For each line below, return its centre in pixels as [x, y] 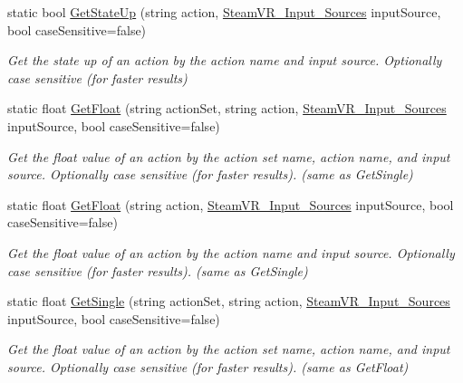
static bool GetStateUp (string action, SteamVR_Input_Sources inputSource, [224, 12]
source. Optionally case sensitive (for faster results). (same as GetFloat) [208, 366]
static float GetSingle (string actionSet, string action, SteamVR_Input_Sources [229, 301]
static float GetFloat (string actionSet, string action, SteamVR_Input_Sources [227, 108]
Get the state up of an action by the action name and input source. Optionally [225, 60]
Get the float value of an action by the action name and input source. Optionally [231, 252]
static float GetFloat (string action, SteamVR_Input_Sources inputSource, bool [231, 204]
